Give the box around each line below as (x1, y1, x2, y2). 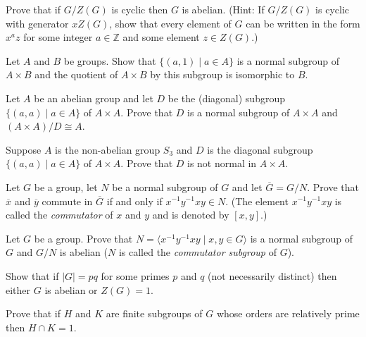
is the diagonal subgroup (207, 142, 313, 157)
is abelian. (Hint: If (182, 2, 265, 16)
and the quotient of (34, 67, 118, 82)
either (6, 282, 31, 297)
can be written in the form (246, 16, 360, 30)
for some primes (101, 268, 170, 283)
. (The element (225, 193, 289, 208)
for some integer (23, 30, 93, 44)
